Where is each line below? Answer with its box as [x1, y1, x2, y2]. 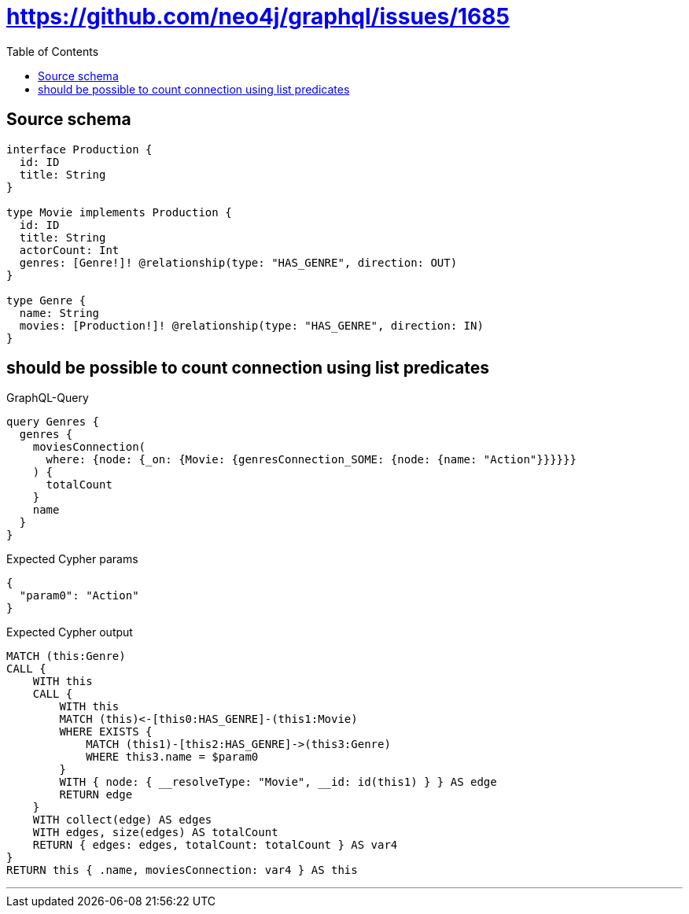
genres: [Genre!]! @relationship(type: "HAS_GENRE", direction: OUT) [19, 256, 458, 269]
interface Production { [6, 142, 153, 156]
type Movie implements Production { [6, 205, 232, 219]
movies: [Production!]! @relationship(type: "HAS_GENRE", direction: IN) [19, 319, 484, 332]
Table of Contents [6, 44, 99, 58]
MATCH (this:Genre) [6, 650, 126, 663]
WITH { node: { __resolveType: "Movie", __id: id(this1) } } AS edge [59, 776, 497, 789]
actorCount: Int [19, 243, 120, 256]
